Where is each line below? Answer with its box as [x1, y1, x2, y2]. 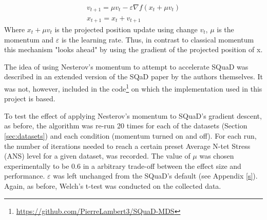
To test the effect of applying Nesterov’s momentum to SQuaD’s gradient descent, [4, 110, 262, 121]
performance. [4, 170, 45, 181]
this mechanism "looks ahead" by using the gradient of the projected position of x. [4, 44, 263, 55]
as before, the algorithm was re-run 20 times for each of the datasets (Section [4, 120, 247, 131]
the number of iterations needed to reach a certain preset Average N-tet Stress [4, 140, 251, 151]
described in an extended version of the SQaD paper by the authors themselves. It [4, 71, 263, 82]
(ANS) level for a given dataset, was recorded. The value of [4, 150, 190, 161]
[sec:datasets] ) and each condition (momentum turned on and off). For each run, [4, 130, 257, 141]
